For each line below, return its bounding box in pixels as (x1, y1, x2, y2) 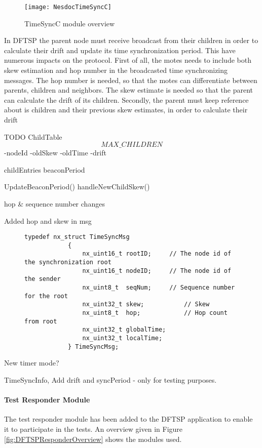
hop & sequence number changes (4, 198, 105, 209)
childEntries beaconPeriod (4, 164, 85, 175)
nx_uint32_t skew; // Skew (82, 301, 210, 308)
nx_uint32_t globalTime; (82, 326, 166, 334)
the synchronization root (24, 259, 111, 266)
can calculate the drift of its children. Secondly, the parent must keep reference (4, 94, 249, 105)
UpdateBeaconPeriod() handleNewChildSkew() (4, 181, 150, 192)
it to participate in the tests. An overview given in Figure (4, 423, 183, 434)
